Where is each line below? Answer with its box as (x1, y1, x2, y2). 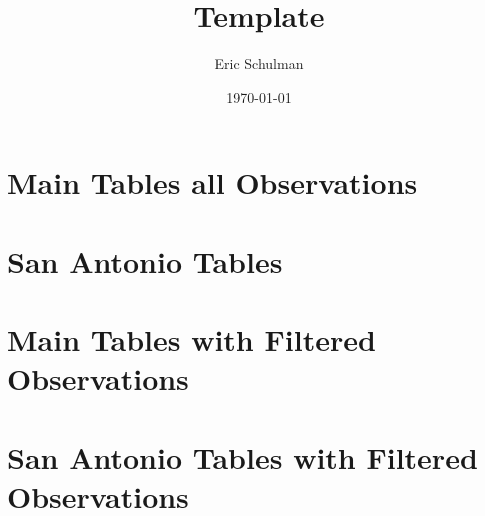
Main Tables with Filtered (7, 319, 376, 360)
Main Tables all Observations (7, 162, 418, 203)
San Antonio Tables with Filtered (7, 436, 478, 477)
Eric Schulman (214, 53, 304, 74)
